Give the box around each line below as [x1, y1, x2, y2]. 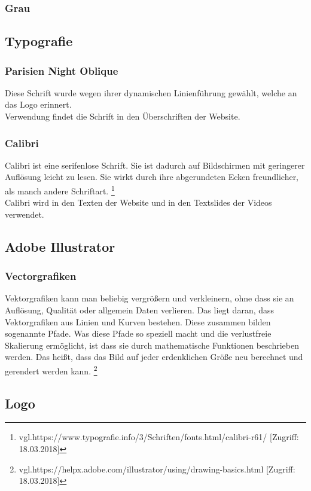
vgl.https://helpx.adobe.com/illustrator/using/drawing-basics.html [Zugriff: [19, 462, 295, 475]
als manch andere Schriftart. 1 [5, 183, 115, 197]
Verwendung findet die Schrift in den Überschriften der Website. [5, 110, 240, 123]
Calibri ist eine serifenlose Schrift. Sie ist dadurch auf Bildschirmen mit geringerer [5, 158, 305, 171]
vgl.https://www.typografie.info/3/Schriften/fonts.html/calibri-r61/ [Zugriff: [19, 431, 299, 443]
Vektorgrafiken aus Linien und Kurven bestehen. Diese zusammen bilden [5, 315, 271, 328]
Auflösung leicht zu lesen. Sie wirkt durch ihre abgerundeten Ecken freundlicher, [5, 170, 299, 183]
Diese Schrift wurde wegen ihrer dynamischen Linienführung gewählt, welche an [5, 86, 297, 99]
